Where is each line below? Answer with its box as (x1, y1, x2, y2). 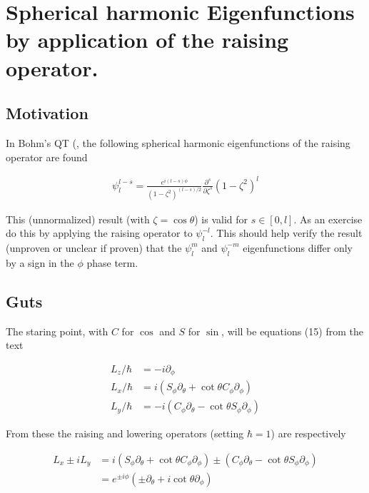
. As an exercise (293, 211, 363, 226)
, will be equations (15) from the (221, 323, 363, 338)
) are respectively (271, 426, 346, 441)
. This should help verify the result (210, 225, 363, 240)
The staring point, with (6, 323, 108, 338)
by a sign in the (6, 255, 74, 270)
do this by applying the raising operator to (6, 225, 193, 240)
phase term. (86, 255, 138, 270)
